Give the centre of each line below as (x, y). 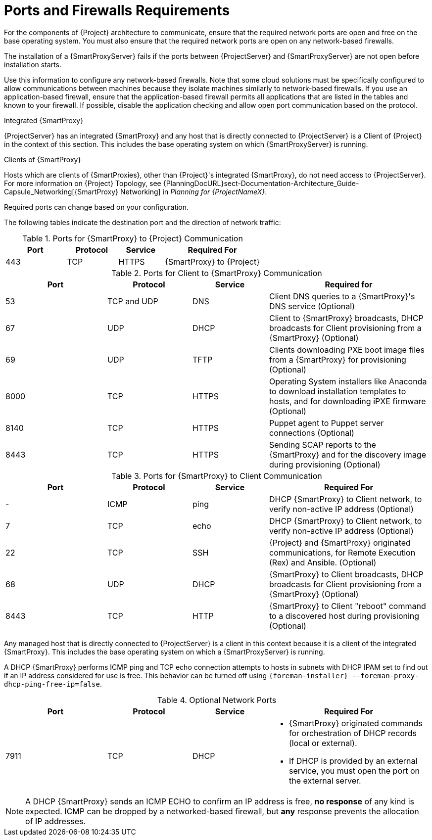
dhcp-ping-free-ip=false (52, 684)
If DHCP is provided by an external (353, 761)
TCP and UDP (133, 301)
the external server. (325, 780)
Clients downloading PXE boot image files (347, 350)
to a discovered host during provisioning (344, 616)
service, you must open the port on (355, 770)
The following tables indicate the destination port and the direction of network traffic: (143, 222)
